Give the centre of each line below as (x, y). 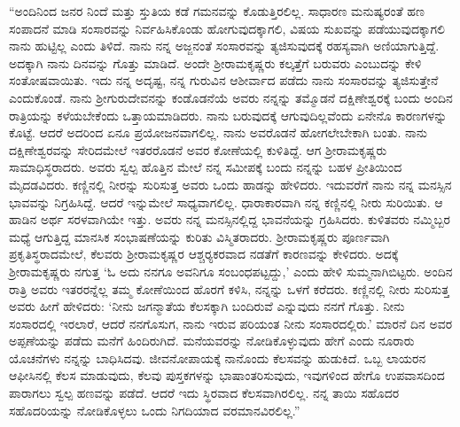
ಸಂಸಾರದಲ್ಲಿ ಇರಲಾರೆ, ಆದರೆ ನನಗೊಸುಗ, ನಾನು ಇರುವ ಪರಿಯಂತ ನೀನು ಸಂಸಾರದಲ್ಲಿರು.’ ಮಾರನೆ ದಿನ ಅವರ (231, 323)
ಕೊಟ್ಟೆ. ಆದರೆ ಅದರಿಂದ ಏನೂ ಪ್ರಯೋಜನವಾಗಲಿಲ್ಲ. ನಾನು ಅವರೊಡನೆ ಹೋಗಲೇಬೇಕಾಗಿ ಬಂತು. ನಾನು (218, 132)
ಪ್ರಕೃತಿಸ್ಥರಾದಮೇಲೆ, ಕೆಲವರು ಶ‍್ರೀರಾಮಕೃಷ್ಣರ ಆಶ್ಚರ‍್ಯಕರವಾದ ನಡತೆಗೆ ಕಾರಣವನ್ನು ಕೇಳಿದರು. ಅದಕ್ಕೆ (204, 254)
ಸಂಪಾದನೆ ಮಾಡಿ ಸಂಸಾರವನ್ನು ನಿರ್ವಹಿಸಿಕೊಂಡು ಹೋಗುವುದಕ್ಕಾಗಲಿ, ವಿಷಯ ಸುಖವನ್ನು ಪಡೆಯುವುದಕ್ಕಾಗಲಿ (227, 28)
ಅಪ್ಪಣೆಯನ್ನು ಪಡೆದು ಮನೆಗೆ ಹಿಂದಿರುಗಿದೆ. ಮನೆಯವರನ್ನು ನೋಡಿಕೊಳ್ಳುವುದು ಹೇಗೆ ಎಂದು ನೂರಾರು (212, 341)
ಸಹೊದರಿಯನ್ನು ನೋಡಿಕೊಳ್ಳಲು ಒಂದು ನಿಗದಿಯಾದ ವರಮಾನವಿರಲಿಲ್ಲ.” (155, 410)
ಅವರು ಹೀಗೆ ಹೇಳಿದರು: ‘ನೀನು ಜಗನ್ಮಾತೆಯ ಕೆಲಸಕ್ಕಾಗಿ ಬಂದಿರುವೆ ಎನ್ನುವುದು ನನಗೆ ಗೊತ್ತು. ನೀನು (207, 306)
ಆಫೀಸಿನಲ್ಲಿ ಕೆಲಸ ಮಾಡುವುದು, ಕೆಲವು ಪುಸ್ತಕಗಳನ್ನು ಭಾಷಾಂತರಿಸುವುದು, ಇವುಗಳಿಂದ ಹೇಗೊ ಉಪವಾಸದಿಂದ (227, 375)
